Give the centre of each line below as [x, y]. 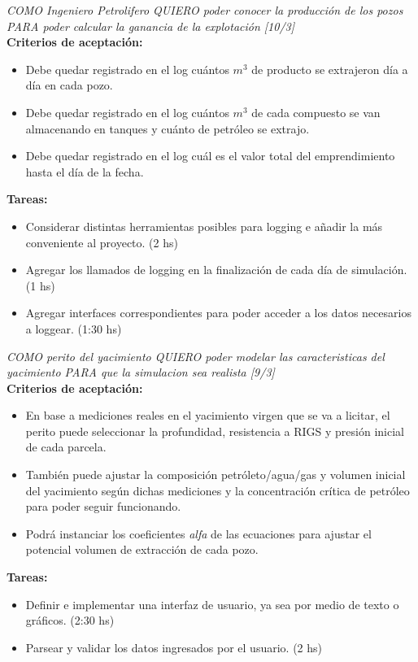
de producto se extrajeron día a [330, 69]
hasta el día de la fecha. [85, 171]
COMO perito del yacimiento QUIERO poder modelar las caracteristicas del [196, 356]
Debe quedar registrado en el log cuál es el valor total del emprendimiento [210, 156]
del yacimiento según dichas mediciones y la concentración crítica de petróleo [218, 490]
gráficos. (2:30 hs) [70, 620]
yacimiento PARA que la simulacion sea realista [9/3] [141, 372]
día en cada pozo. [69, 85]
